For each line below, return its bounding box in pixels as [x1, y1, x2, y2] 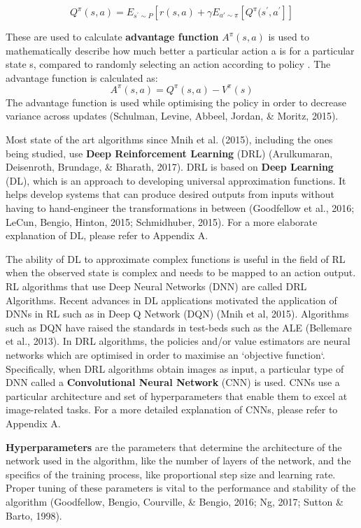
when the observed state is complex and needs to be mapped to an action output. [6, 265, 356, 280]
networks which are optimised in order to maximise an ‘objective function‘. [6, 347, 325, 362]
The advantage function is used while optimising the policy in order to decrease [6, 94, 346, 109]
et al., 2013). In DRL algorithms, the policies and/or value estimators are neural [6, 334, 351, 348]
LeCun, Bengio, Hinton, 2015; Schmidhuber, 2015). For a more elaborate [6, 214, 318, 229]
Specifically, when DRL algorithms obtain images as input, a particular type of [6, 361, 344, 376]
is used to [268, 29, 309, 43]
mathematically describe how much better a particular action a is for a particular [6, 43, 355, 57]
